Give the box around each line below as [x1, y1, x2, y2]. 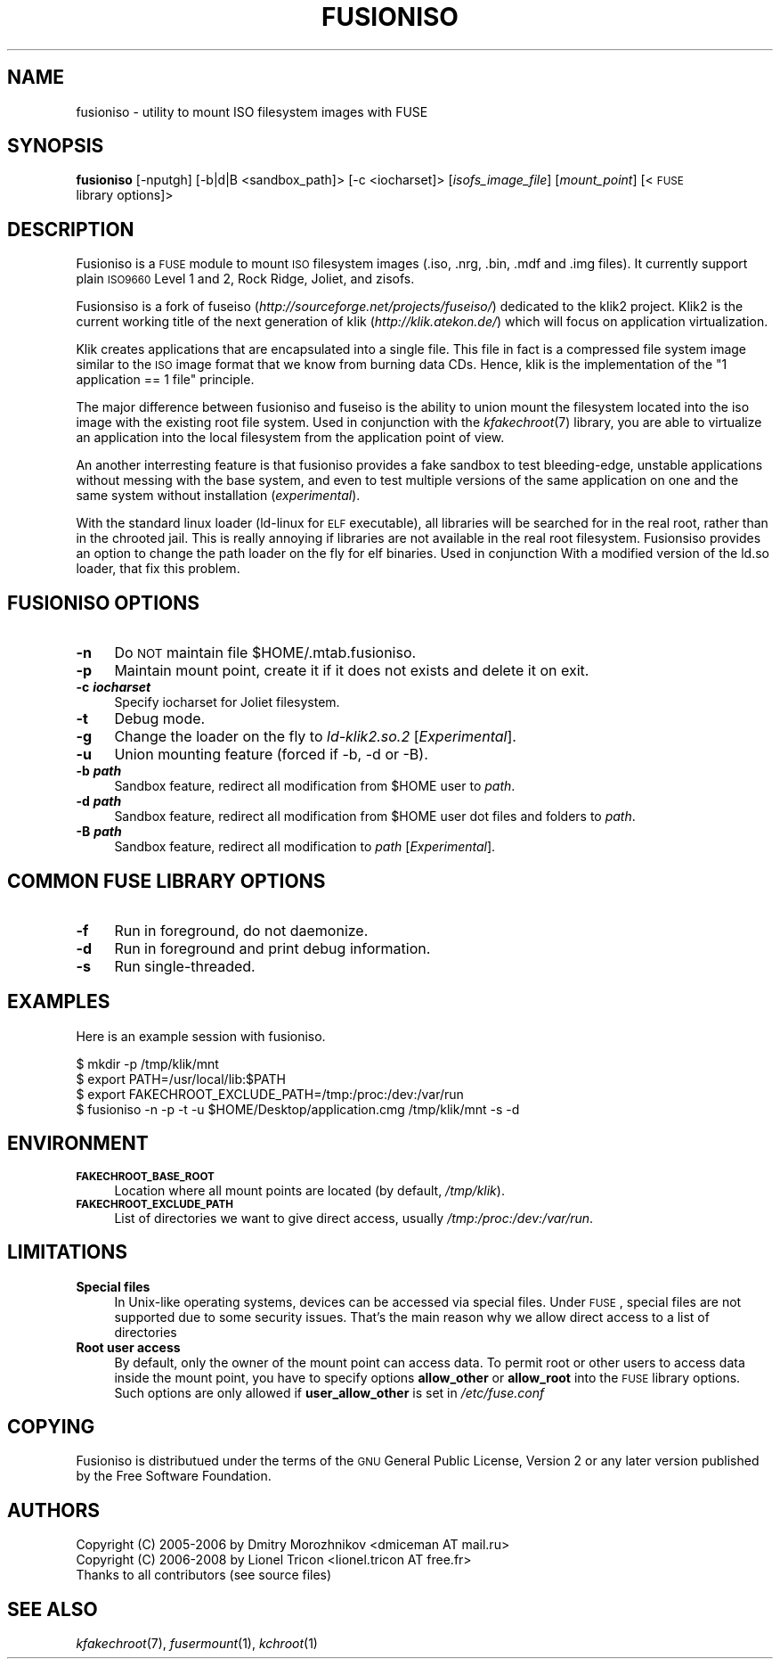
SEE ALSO [7, 1597, 98, 1621]
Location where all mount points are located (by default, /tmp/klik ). [114, 1182, 505, 1198]
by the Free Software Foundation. [76, 1468, 272, 1484]
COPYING [7, 1415, 95, 1438]
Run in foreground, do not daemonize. [114, 921, 369, 940]
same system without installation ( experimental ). [76, 488, 361, 504]
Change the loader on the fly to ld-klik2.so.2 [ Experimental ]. [114, 727, 516, 746]
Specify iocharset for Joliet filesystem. [114, 694, 340, 710]
